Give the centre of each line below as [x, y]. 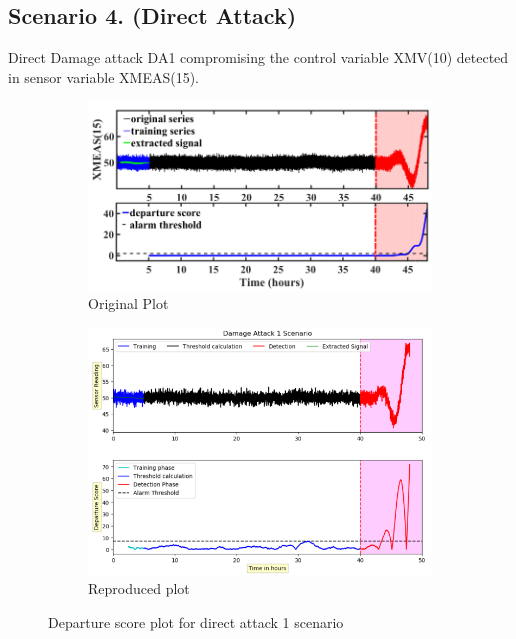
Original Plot [128, 303]
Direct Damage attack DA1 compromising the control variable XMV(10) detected [258, 57]
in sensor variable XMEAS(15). [104, 76]
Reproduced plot [139, 588]
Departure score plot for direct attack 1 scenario [196, 621]
